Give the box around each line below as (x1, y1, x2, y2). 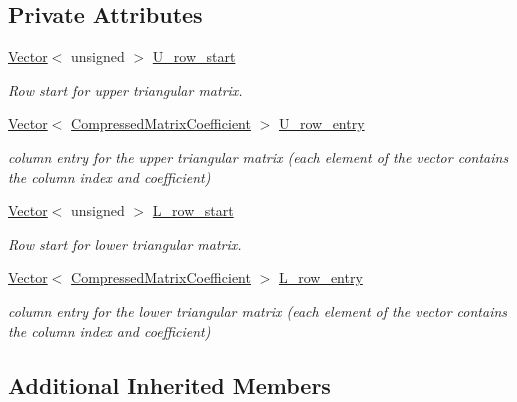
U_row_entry (278, 113, 365, 134)
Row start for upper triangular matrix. (8, 79, 243, 100)
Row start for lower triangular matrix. (8, 233, 242, 254)
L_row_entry (278, 267, 363, 288)
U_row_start (152, 46, 236, 67)
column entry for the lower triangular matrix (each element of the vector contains (8, 300, 508, 321)
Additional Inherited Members (8, 369, 331, 400)
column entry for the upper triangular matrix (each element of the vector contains (8, 146, 509, 167)
